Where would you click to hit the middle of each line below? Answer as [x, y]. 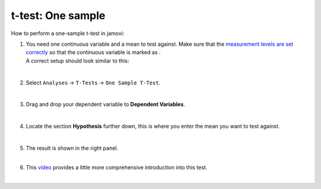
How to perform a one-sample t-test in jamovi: [68, 33]
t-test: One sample [58, 15]
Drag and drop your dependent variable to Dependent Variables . [106, 105]
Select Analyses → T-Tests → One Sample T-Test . [93, 83]
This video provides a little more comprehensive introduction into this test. [117, 167]
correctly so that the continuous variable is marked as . [93, 52]
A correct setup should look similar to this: [78, 61]
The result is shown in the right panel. [72, 148]
